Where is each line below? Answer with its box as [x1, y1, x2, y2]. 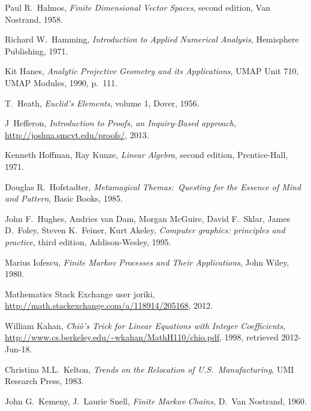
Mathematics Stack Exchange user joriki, [5, 287, 155, 300]
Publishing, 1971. [5, 44, 68, 57]
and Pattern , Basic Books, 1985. [5, 192, 123, 205]
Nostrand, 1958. [5, 13, 63, 25]
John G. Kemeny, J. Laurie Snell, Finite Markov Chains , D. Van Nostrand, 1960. [5, 394, 307, 407]
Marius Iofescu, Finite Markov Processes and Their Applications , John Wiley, [5, 255, 289, 268]
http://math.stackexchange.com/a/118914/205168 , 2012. [5, 299, 213, 312]
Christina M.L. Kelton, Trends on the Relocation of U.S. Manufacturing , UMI [5, 363, 294, 375]
